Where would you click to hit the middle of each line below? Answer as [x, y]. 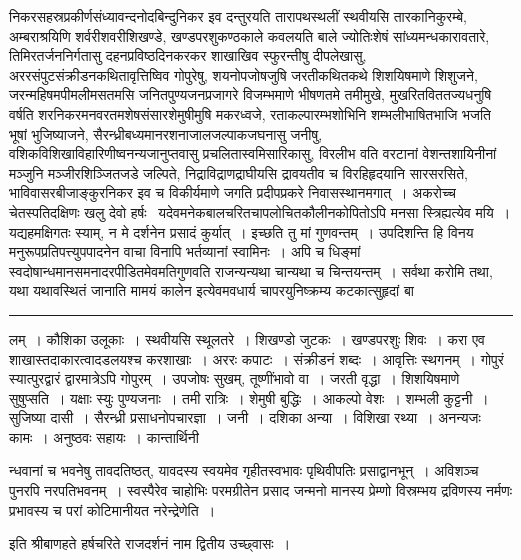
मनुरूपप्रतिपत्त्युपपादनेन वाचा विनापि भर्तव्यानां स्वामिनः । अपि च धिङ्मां [185, 251]
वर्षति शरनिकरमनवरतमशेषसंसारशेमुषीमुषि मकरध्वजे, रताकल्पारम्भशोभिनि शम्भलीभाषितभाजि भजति [250, 113]
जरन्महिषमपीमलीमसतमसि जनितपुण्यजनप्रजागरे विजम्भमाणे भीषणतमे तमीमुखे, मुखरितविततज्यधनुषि [250, 94]
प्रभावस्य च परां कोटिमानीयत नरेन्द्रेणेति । [112, 509]
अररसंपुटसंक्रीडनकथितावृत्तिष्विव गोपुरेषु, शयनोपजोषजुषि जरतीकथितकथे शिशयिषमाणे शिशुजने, [243, 74]
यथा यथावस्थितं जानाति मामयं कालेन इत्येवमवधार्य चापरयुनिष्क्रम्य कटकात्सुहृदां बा [211, 290]
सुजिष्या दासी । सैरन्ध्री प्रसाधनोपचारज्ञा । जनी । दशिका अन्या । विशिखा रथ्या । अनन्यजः [245, 417]
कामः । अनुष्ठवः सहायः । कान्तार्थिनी [104, 436]
